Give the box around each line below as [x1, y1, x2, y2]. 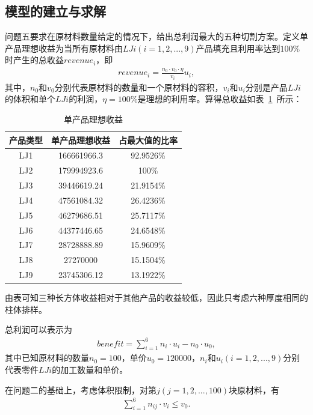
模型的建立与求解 [5, 2, 106, 20]
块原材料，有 [229, 383, 280, 396]
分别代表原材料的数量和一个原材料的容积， [54, 80, 223, 93]
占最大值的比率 [119, 133, 178, 146]
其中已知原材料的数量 [5, 351, 89, 364]
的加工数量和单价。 [52, 363, 128, 375]
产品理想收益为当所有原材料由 [5, 41, 123, 54]
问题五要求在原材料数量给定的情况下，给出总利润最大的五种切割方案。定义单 [5, 30, 308, 43]
